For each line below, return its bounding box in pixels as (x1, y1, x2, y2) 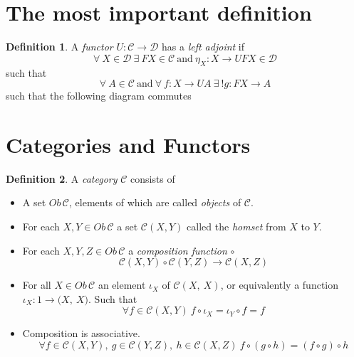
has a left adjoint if (162, 39, 245, 54)
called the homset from (187, 219, 286, 234)
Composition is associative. (22, 326, 140, 341)
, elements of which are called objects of (69, 195, 241, 210)
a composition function (128, 243, 227, 257)
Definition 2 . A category (6, 171, 118, 186)
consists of (130, 171, 175, 186)
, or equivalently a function (220, 277, 339, 292)
